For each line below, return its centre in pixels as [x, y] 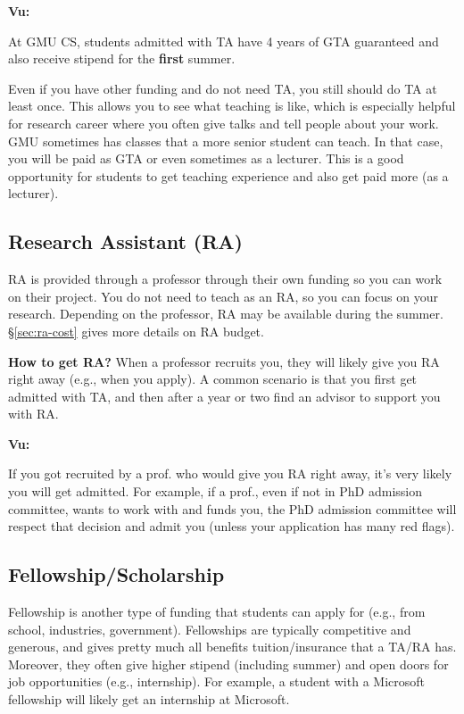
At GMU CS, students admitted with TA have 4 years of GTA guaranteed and [224, 41]
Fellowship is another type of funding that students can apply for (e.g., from [217, 612]
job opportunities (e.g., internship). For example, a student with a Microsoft [216, 681]
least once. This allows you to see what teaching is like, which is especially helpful [232, 106]
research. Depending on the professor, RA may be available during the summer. [226, 314]
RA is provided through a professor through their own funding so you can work [225, 279]
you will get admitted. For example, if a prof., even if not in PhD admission [215, 491]
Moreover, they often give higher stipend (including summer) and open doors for [228, 664]
